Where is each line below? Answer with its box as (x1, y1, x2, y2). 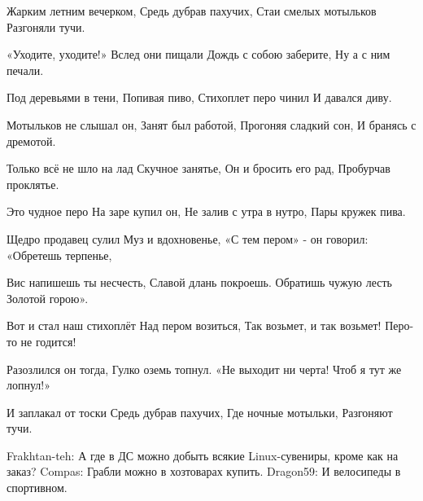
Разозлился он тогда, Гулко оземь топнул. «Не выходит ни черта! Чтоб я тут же (7, 360, 402, 377)
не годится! (20, 332, 76, 349)
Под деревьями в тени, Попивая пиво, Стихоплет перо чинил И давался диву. (7, 89, 392, 106)
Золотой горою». (7, 289, 89, 306)
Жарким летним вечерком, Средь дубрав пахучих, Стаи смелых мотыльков (7, 2, 377, 19)
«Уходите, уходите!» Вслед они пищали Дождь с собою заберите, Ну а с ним (7, 46, 390, 63)
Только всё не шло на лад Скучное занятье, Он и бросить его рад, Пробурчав (7, 160, 390, 177)
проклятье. (7, 175, 59, 192)
